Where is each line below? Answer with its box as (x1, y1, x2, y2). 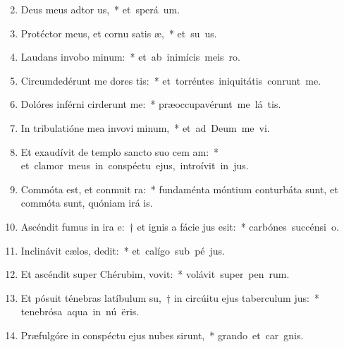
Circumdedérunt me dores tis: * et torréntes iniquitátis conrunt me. (20, 73, 321, 87)
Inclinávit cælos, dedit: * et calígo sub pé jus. (20, 243, 225, 257)
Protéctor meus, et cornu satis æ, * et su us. (20, 25, 217, 40)
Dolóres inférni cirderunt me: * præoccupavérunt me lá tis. (20, 97, 281, 111)
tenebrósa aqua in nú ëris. (20, 304, 140, 319)
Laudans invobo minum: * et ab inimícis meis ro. (20, 49, 241, 64)
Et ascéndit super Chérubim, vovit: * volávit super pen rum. (20, 267, 290, 281)
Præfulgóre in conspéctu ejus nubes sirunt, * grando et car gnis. (20, 327, 304, 342)
